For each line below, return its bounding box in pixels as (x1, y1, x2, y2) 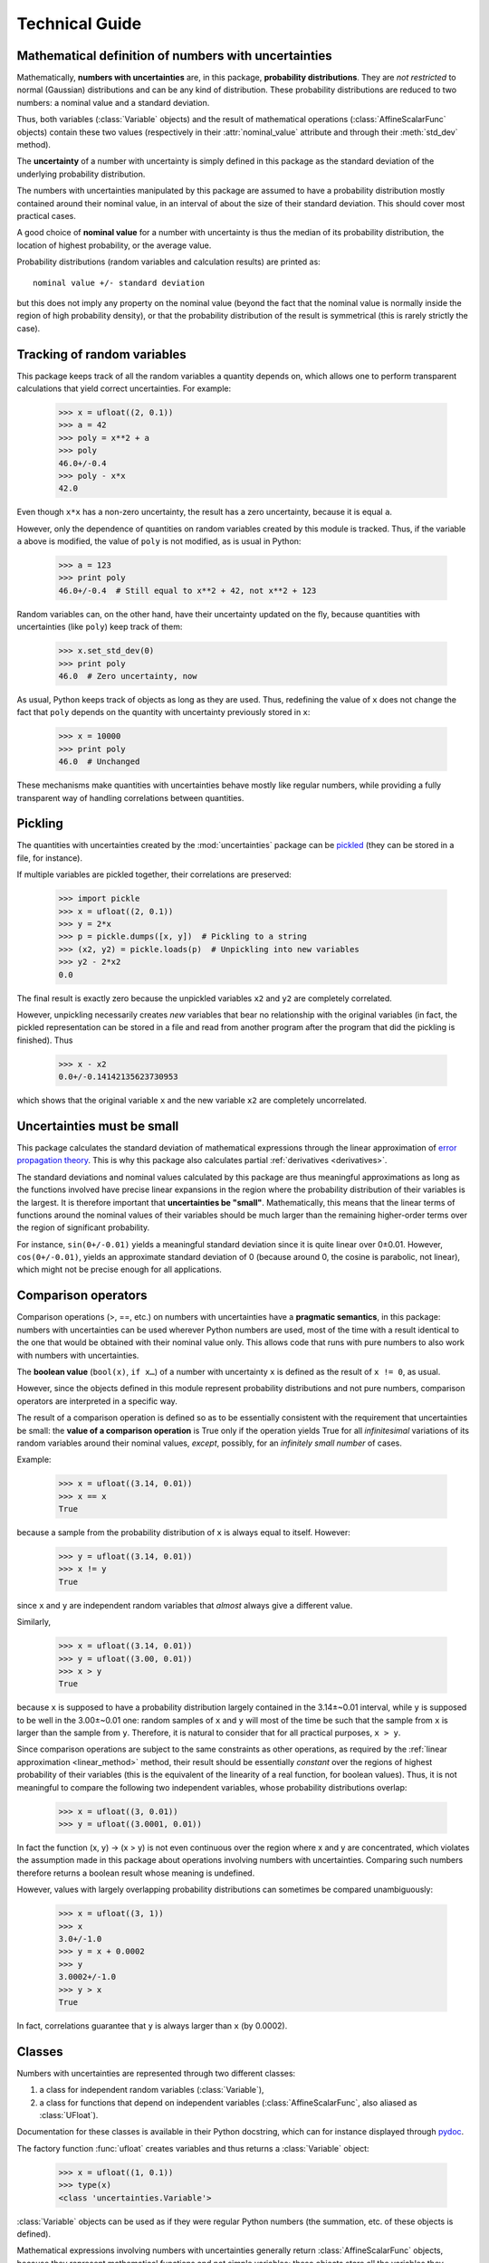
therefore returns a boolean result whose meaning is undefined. (16, 1867, 255, 1878)
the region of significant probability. (16, 1222, 150, 1233)
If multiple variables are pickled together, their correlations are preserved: (16, 869, 292, 880)
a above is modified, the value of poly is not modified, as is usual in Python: (16, 536, 302, 547)
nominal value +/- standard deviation (33, 277, 206, 288)
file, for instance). (16, 852, 83, 864)
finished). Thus (16, 1035, 73, 1046)
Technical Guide (16, 14, 142, 33)
